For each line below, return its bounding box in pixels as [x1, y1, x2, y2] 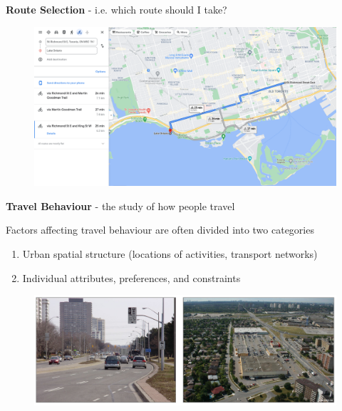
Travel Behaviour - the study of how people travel [6, 198, 235, 213]
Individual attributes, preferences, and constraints [22, 270, 241, 285]
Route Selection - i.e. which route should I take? [6, 2, 227, 16]
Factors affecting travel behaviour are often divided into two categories [6, 222, 314, 237]
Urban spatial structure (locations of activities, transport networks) [22, 246, 318, 261]
